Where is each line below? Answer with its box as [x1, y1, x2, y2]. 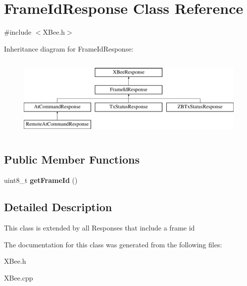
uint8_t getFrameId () [4, 175, 78, 185]
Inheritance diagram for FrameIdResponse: [4, 43, 134, 54]
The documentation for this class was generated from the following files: [4, 239, 222, 249]
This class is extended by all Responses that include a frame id [4, 223, 195, 233]
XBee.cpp [4, 272, 33, 283]
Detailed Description [4, 199, 112, 215]
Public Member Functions [4, 152, 140, 167]
